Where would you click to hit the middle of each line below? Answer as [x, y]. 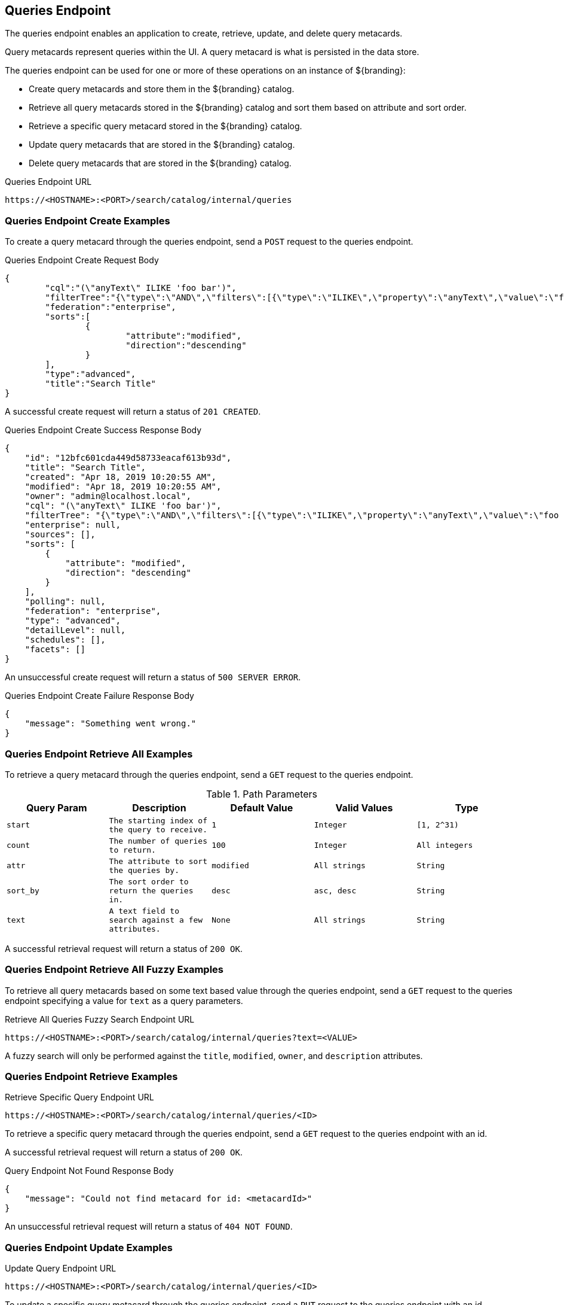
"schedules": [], [65, 640]
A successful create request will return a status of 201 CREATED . [133, 412]
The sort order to [149, 881]
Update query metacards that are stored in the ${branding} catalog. [162, 145]
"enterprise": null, [73, 525]
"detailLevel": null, [75, 630]
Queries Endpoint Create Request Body [82, 260]
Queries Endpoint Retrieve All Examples [99, 754]
